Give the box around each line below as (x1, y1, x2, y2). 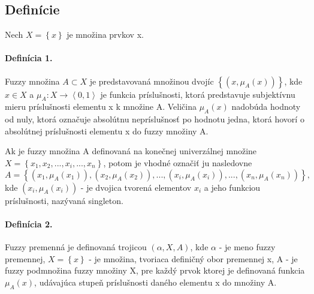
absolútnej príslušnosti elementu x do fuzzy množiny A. (5, 124, 209, 137)
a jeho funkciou (204, 181, 261, 193)
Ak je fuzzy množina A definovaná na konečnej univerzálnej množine (5, 145, 257, 157)
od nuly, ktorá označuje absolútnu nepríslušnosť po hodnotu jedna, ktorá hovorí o (5, 113, 304, 125)
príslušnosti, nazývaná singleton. (5, 194, 123, 206)
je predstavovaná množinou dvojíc (89, 74, 214, 87)
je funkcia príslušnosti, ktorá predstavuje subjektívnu (100, 88, 295, 100)
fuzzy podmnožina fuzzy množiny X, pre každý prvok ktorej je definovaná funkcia (5, 264, 305, 277)
